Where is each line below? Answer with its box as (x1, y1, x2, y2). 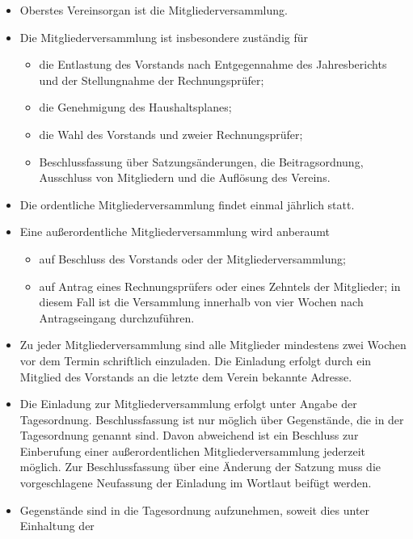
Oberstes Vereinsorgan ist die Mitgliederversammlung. (19, 2, 288, 18)
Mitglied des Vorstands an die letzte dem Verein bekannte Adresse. (19, 368, 352, 385)
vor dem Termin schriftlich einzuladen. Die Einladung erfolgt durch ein (19, 352, 372, 368)
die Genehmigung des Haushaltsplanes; (39, 99, 232, 116)
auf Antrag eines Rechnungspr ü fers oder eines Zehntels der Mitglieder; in (39, 277, 401, 294)
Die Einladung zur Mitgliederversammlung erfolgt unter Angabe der (19, 395, 357, 412)
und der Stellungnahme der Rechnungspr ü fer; (39, 71, 264, 88)
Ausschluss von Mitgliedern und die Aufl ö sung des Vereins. (39, 169, 331, 186)
